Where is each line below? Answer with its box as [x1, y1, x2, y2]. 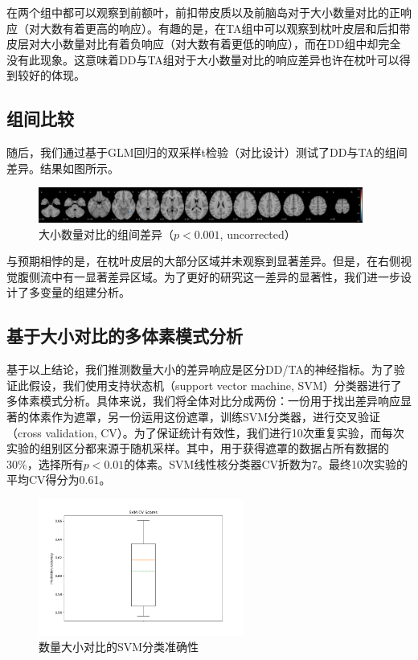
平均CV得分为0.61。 [6, 471, 111, 488]
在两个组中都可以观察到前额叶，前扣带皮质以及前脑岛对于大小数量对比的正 [6, 4, 400, 20]
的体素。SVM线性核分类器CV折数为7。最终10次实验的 [124, 455, 408, 472]
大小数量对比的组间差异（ [39, 225, 174, 242]
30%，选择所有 [6, 455, 84, 472]
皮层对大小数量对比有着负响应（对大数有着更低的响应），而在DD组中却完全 [6, 35, 401, 52]
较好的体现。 [17, 67, 85, 84]
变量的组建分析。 [39, 284, 130, 301]
